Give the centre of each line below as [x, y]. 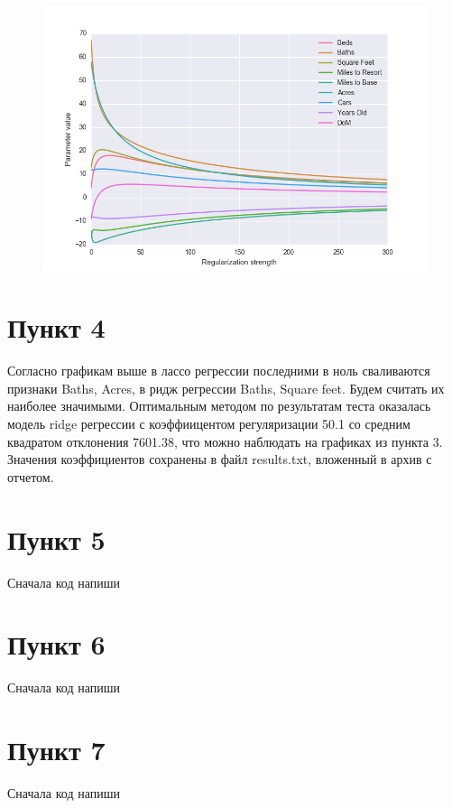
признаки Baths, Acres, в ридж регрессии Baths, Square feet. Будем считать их [226, 388]
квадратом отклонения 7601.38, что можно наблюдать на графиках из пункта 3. [225, 441]
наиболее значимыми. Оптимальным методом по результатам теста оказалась [219, 406]
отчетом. [31, 476]
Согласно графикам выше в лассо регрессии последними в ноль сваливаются [219, 371]
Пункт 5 [56, 539]
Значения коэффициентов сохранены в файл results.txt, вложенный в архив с [220, 459]
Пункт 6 [56, 644]
